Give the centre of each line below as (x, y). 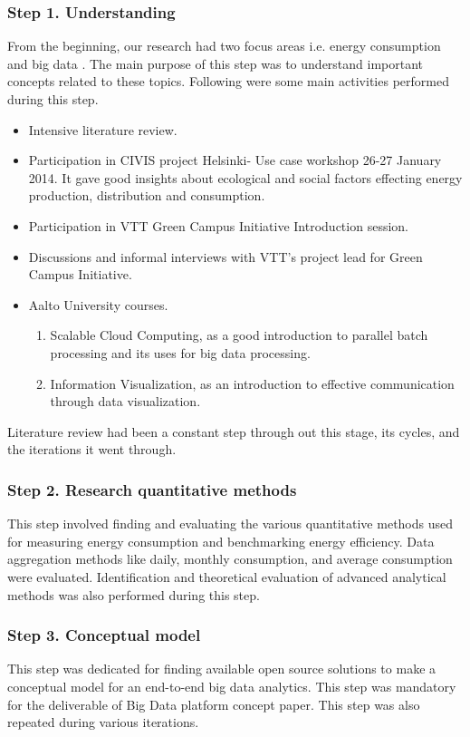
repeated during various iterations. (103, 722)
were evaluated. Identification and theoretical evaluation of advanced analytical (227, 576)
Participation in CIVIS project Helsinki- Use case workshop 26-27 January (235, 160)
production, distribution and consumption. (147, 195)
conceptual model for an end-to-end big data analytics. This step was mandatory (232, 686)
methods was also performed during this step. (134, 594)
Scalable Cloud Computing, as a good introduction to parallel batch (239, 335)
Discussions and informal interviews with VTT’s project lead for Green (225, 256)
